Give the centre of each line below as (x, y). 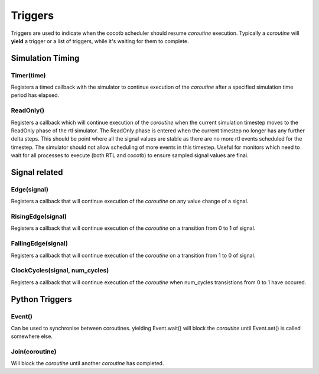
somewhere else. (32, 336)
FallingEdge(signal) (39, 243)
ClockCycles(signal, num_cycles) (60, 271)
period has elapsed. (35, 95)
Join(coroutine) (34, 352)
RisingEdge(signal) (39, 217)
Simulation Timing (45, 58)
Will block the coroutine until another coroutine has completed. (87, 363)
